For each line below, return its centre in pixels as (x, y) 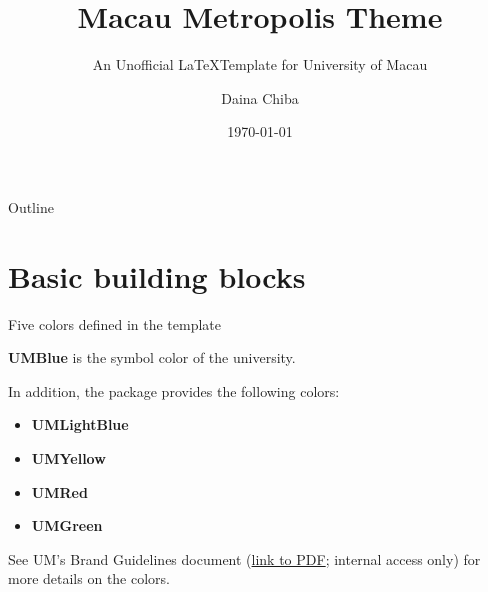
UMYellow (68, 458)
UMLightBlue (80, 424)
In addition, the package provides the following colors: (174, 390)
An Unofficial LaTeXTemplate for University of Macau (260, 64)
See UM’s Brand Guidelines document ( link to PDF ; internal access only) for (244, 558)
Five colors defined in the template (115, 323)
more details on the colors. (89, 578)
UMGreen (67, 525)
